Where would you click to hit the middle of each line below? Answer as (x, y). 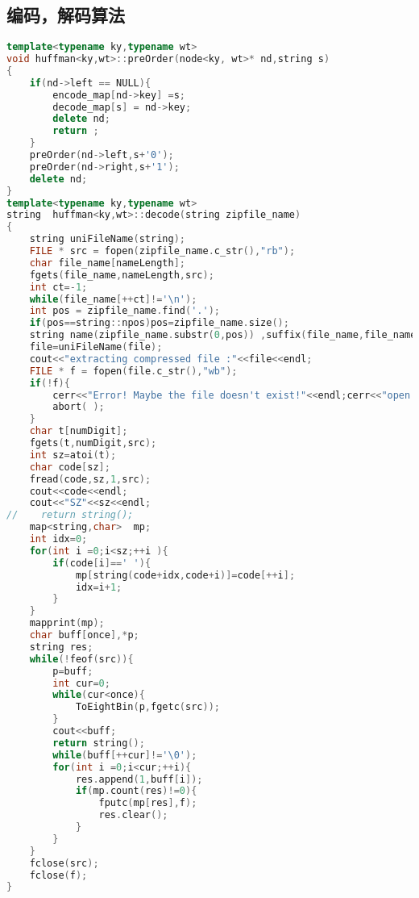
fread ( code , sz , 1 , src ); (90, 479)
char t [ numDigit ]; (79, 431)
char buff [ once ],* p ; (84, 635)
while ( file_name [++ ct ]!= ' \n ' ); (113, 299)
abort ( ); (79, 407)
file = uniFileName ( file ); (96, 347)
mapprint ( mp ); (67, 623)
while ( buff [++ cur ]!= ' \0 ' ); (125, 755)
